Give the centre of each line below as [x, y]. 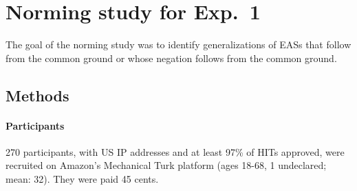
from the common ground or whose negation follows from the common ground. [171, 58]
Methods [37, 95]
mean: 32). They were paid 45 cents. [82, 179]
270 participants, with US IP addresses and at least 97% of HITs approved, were [175, 151]
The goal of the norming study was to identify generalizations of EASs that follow [178, 44]
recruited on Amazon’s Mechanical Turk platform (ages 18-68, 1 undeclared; [166, 165]
